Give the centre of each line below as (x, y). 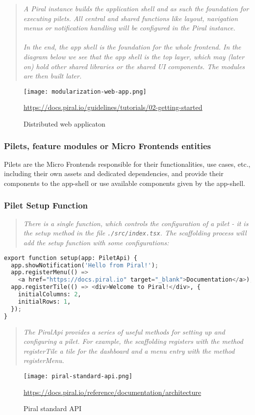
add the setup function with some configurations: (96, 243)
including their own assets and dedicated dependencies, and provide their (114, 173)
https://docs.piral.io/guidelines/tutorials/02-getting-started (113, 107)
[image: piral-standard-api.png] (78, 376)
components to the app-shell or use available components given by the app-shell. (125, 183)
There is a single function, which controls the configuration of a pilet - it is (136, 223)
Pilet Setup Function (46, 205)
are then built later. (52, 76)
